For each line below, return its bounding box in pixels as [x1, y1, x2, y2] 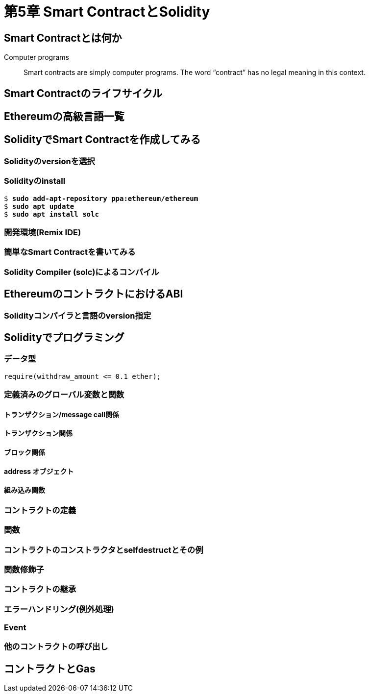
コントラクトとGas [4, 662, 96, 675]
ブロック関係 [4, 448, 45, 456]
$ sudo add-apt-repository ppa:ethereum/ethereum [4, 194, 198, 202]
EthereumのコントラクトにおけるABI [4, 288, 183, 300]
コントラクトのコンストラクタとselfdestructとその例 [4, 545, 203, 555]
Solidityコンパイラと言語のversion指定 [4, 310, 151, 321]
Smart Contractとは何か [4, 31, 122, 44]
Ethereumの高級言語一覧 [4, 110, 124, 123]
